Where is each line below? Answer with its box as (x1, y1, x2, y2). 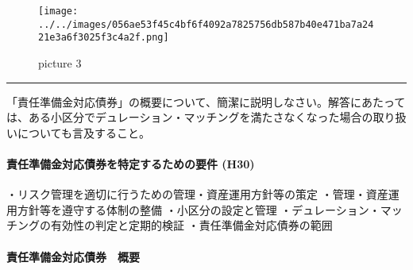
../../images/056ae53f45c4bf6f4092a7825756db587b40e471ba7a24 (38, 18, 374, 30)
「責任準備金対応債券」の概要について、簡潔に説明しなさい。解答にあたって (6, 93, 406, 110)
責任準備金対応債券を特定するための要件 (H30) (6, 155, 255, 172)
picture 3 (38, 54, 82, 71)
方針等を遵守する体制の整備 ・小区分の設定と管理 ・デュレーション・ (17, 201, 380, 218)
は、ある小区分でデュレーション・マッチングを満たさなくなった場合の (6, 109, 373, 125)
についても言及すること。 (17, 124, 150, 141)
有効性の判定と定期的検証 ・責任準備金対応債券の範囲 (50, 217, 333, 233)
